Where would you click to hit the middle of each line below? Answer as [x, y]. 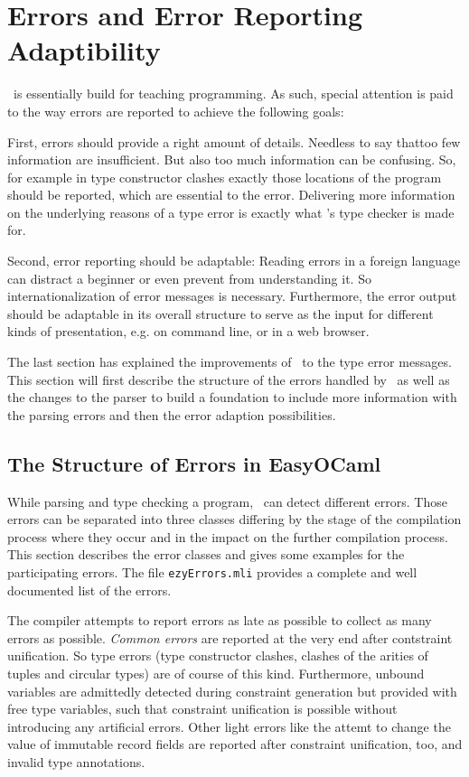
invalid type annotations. [76, 761]
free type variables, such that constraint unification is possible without [202, 709]
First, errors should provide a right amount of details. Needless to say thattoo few [234, 141]
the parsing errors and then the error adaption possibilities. [172, 414]
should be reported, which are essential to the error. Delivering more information [231, 195]
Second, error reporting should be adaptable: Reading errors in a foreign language [234, 261]
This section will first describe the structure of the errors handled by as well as [229, 379]
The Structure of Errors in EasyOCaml [194, 463]
